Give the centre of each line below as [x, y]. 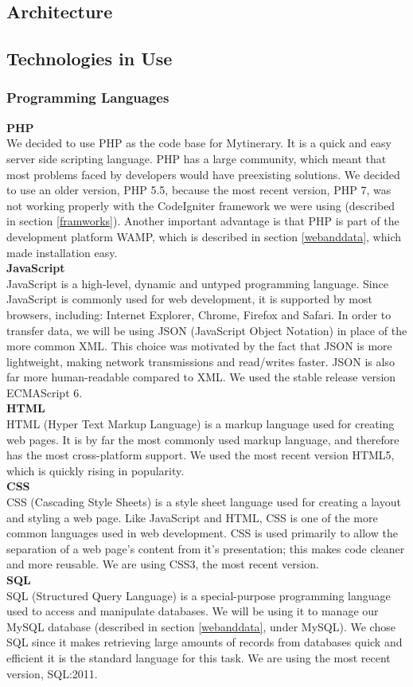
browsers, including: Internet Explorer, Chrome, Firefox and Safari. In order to [199, 314]
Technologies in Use [90, 59]
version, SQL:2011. [52, 673]
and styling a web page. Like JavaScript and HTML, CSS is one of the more [192, 517]
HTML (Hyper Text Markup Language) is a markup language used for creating [201, 424]
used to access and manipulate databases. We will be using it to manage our [193, 611]
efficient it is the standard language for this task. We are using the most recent [199, 657]
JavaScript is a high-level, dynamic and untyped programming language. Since [197, 283]
